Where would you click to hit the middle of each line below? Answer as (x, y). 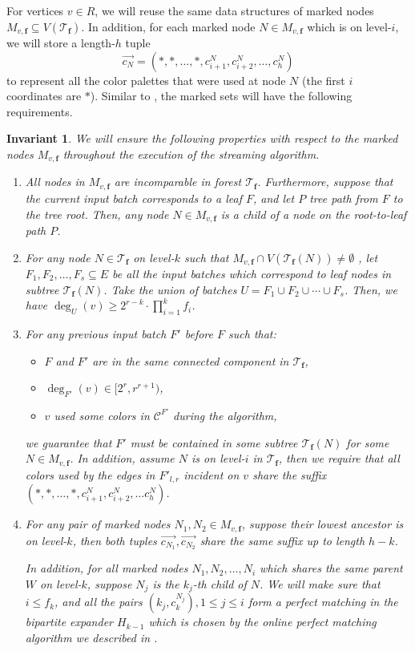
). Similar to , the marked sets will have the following (221, 96)
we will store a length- (61, 43)
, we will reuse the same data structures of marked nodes (234, 10)
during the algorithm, (225, 415)
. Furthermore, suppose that (325, 182)
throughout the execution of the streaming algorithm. (191, 154)
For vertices (35, 10)
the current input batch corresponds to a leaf (133, 198)
